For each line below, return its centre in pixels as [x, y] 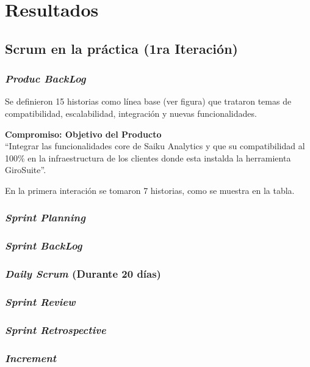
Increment [31, 358]
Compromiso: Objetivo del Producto [83, 134]
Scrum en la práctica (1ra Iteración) [121, 48]
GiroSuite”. [26, 170]
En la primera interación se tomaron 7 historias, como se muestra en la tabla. [150, 190]
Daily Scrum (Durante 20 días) [83, 274]
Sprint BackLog [44, 246]
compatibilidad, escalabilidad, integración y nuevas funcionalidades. [131, 113]
